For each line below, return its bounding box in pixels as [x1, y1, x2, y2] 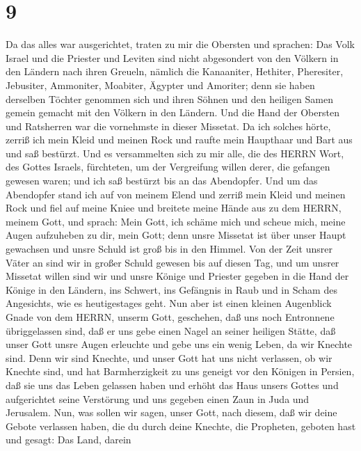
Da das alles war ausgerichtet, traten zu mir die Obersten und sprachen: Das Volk [6, 37, 355, 52]
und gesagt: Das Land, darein [6, 432, 131, 447]
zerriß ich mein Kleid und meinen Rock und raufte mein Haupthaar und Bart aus [6, 132, 353, 147]
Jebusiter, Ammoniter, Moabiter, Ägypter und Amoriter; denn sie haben [6, 77, 315, 92]
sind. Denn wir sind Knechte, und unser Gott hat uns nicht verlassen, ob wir [6, 350, 332, 365]
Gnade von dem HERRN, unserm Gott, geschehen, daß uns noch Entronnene [6, 310, 335, 324]
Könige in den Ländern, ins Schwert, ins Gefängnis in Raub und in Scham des [6, 282, 337, 296]
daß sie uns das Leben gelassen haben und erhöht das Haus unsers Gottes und [6, 377, 339, 392]
